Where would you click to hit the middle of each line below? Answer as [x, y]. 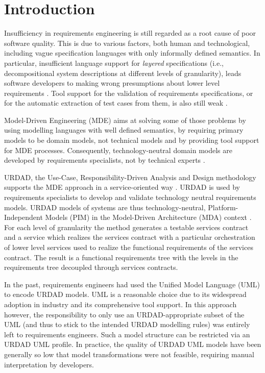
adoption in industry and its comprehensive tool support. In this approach [121, 304]
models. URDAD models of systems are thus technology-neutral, [105, 207]
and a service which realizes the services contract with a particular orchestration [130, 237]
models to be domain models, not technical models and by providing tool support [132, 140]
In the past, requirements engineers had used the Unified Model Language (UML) [132, 284]
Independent [23, 217]
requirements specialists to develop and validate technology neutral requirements [130, 197]
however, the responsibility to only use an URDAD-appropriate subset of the [124, 314]
